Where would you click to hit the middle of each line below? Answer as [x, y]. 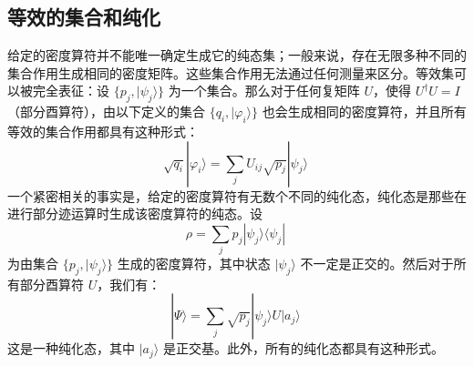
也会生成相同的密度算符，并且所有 [364, 112]
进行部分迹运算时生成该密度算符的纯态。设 [135, 213]
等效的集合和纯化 [84, 17]
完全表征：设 [71, 91]
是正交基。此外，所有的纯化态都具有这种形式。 [303, 348]
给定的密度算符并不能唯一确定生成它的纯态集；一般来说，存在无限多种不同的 [237, 55]
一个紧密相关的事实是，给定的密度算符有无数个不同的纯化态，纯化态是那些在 [237, 195]
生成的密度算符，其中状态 [194, 264]
